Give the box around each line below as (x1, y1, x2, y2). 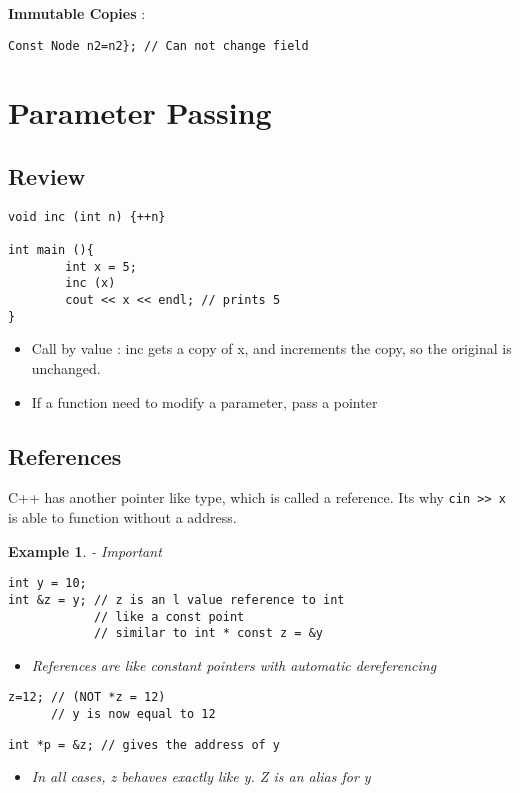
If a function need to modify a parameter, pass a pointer (31, 391, 378, 412)
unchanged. (31, 358, 101, 379)
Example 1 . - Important (8, 540, 162, 561)
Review (8, 161, 86, 192)
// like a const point (93, 609, 245, 624)
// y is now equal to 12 (50, 707, 216, 722)
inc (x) (65, 276, 116, 291)
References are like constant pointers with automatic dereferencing (31, 654, 437, 675)
